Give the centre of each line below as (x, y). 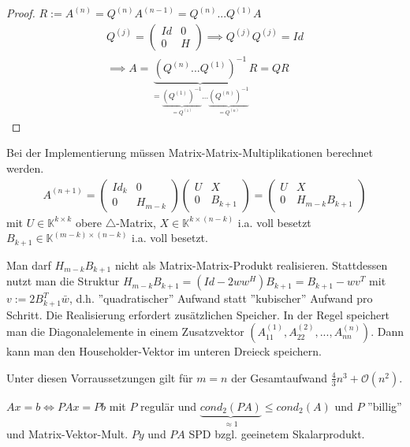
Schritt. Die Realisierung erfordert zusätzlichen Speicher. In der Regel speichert (198, 314)
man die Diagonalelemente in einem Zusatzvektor (125, 332)
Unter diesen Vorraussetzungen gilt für (100, 377)
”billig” (385, 406)
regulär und (168, 406)
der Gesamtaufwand (280, 377)
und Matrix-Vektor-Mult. (67, 434)
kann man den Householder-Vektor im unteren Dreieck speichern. (164, 351)
